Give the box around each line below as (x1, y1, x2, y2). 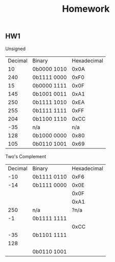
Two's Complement (5, 153, 47, 159)
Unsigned (5, 46, 26, 52)
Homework (62, 3, 110, 15)
